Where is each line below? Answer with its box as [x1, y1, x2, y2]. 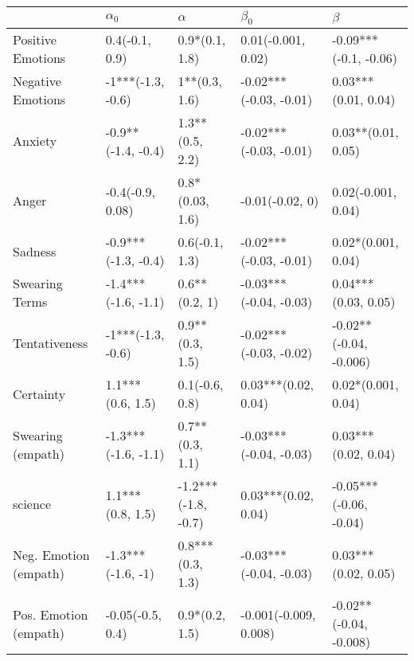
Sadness [13, 241, 57, 260]
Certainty [13, 384, 66, 403]
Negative [13, 72, 61, 91]
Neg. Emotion [13, 545, 90, 564]
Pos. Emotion [13, 604, 88, 624]
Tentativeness [13, 334, 88, 353]
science [13, 495, 52, 514]
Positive [13, 30, 57, 49]
